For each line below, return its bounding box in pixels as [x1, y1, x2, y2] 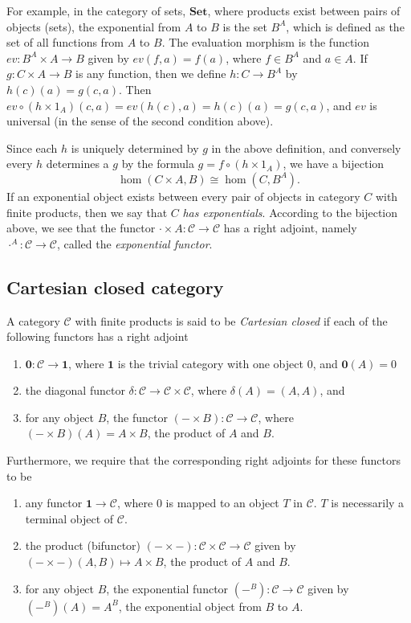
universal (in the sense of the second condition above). [6, 113, 274, 129]
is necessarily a [331, 494, 405, 511]
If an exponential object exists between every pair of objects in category [6, 187, 360, 204]
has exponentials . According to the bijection [182, 203, 398, 220]
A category [6, 312, 60, 329]
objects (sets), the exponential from [6, 18, 181, 35]
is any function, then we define [75, 65, 226, 82]
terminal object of [25, 510, 114, 527]
